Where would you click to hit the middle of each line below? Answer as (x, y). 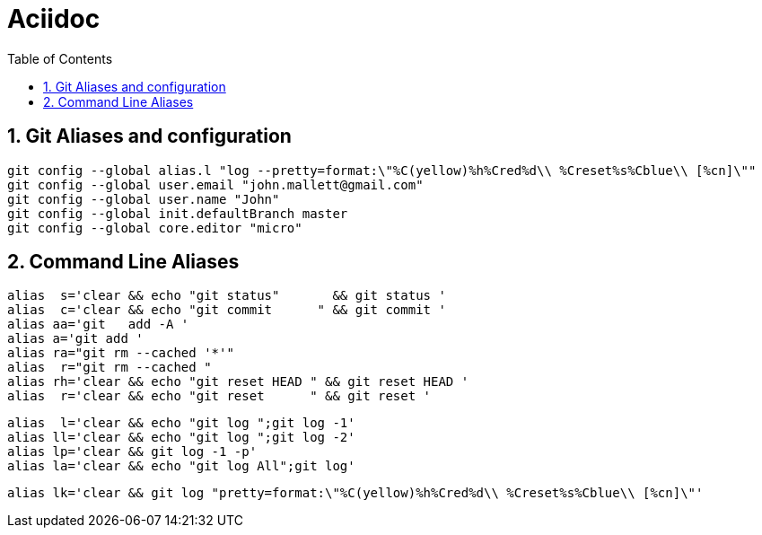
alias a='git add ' (75, 339)
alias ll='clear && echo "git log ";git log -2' (181, 438)
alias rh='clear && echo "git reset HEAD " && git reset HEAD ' (238, 382)
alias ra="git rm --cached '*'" (121, 353)
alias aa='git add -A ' (98, 325)
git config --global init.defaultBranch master (178, 213)
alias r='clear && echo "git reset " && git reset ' (219, 396)
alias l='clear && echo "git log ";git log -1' (181, 423)
